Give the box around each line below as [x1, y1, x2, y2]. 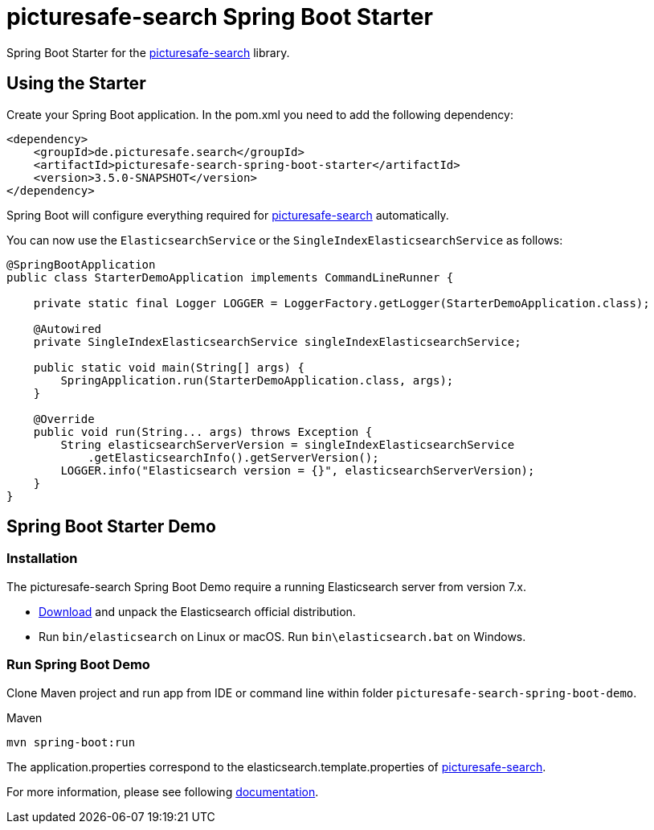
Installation [6, 550, 78, 567]
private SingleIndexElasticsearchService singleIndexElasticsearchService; [33, 335, 521, 348]
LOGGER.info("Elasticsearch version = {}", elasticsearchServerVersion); [60, 463, 535, 477]
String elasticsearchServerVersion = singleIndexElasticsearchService [60, 438, 515, 451]
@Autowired [33, 322, 102, 335]
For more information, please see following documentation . [6, 784, 319, 799]
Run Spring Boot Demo [6, 656, 150, 673]
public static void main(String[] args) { [33, 360, 305, 374]
